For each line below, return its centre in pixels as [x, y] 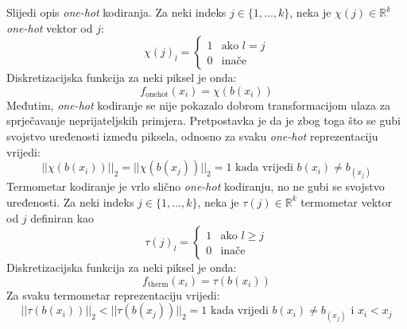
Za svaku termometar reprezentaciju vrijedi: [113, 294]
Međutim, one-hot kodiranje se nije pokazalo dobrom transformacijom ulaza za [198, 105]
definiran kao [62, 217]
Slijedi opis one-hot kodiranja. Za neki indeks [116, 12]
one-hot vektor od [50, 27]
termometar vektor [347, 201]
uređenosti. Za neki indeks [70, 201]
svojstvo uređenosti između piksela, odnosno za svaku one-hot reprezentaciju [192, 135]
